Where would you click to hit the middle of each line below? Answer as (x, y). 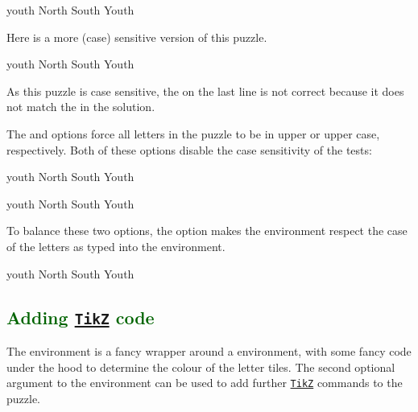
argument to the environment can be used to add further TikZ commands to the (205, 383)
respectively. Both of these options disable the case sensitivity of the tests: (189, 149)
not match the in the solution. (81, 107)
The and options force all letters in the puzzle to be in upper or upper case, (193, 133)
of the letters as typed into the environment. (116, 246)
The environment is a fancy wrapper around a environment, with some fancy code (209, 350)
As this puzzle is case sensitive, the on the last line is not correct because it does (205, 91)
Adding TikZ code (81, 317)
